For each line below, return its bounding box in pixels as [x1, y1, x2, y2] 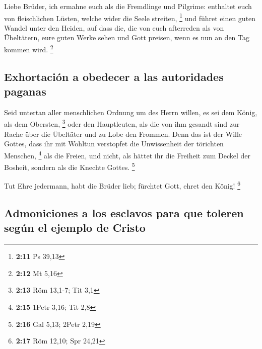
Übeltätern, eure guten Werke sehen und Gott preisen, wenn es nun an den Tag [4, 32, 249, 43]
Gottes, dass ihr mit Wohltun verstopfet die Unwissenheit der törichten [4, 138, 224, 149]
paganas [4, 83, 46, 99]
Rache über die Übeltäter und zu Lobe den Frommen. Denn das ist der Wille [4, 128, 242, 139]
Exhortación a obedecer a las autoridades [4, 68, 224, 84]
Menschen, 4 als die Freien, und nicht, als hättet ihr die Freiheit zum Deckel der [4, 148, 251, 160]
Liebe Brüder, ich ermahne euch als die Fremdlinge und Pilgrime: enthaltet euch [4, 1, 252, 11]
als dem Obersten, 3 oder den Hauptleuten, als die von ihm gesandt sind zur [4, 117, 240, 129]
